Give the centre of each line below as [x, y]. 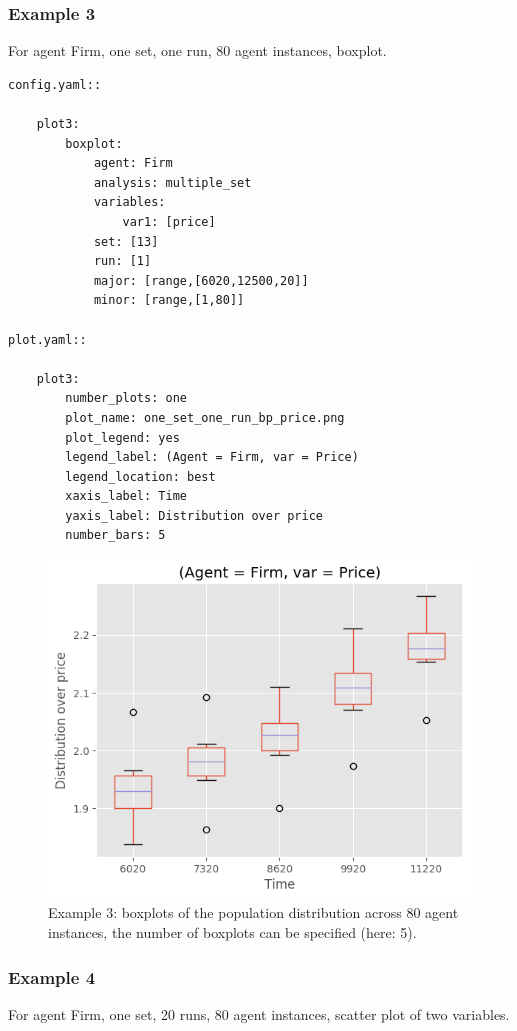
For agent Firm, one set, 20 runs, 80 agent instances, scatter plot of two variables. [259, 1013]
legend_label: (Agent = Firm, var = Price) [212, 457]
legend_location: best [140, 476]
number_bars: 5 [115, 535]
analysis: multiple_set [172, 182]
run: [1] [122, 261]
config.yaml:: [55, 84]
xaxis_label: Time [126, 496]
